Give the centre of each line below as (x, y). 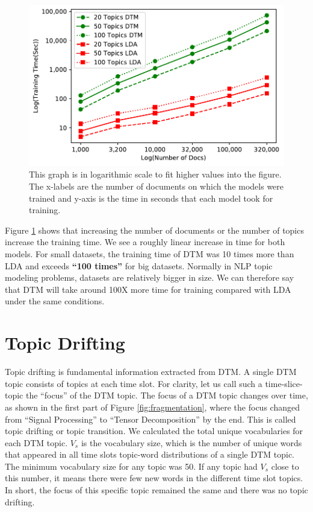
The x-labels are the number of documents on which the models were (156, 186)
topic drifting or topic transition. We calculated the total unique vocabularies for (154, 431)
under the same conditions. (55, 301)
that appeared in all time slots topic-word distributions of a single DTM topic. (150, 454)
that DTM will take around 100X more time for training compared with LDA (148, 289)
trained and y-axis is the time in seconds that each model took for (151, 198)
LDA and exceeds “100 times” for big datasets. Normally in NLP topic (139, 265)
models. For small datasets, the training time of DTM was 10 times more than (150, 254)
